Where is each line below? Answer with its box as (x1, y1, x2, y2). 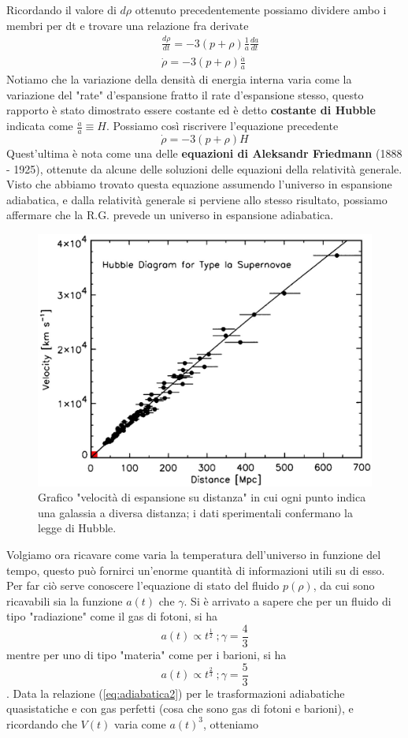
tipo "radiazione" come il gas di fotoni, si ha (6, 608, 218, 624)
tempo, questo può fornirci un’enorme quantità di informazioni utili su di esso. (6, 561, 385, 578)
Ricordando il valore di (6, 2, 117, 17)
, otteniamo (203, 715, 258, 732)
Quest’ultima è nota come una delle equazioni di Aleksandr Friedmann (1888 (6, 144, 402, 161)
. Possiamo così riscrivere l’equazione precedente (106, 117, 339, 134)
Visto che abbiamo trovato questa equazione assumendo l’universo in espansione (6, 176, 392, 192)
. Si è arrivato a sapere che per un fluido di (184, 592, 391, 609)
